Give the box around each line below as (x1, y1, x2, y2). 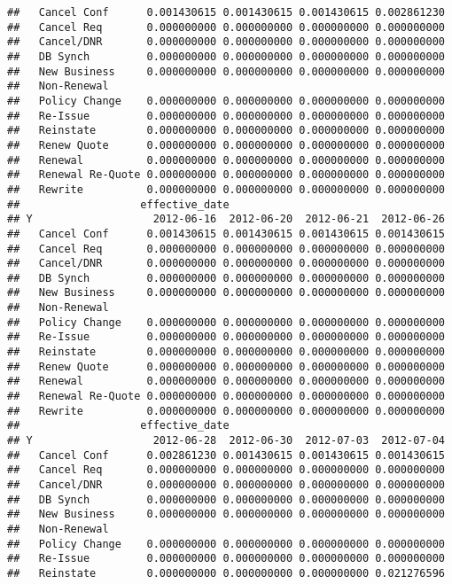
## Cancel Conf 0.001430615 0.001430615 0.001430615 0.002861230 (7, 6, 445, 19)
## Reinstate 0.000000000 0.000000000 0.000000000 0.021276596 (7, 566, 445, 580)
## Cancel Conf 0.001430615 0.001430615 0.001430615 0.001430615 (7, 227, 445, 240)
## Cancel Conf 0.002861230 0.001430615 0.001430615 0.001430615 (7, 448, 445, 462)
